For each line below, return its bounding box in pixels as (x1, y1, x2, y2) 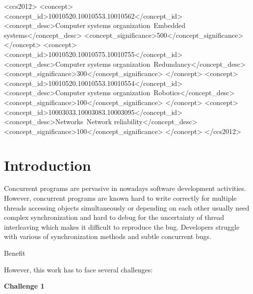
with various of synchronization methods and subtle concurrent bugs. (4, 231, 211, 241)
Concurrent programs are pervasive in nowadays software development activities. (4, 183, 246, 193)
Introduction (4, 155, 91, 175)
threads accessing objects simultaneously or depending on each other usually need (4, 202, 250, 213)
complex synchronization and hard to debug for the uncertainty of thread (4, 212, 225, 222)
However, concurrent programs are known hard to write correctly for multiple (4, 193, 237, 203)
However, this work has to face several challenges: (4, 264, 153, 274)
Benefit (4, 248, 25, 258)
